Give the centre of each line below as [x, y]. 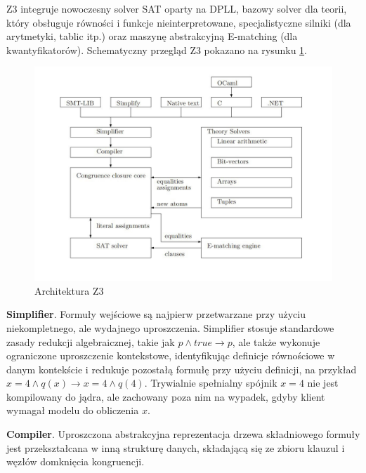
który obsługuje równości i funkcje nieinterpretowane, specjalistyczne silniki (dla [179, 22]
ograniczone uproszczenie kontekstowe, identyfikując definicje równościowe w [171, 355]
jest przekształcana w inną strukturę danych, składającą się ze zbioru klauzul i [176, 447]
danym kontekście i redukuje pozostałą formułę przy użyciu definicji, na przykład [182, 369]
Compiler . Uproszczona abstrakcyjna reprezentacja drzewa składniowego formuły [183, 434]
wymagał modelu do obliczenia [73, 410]
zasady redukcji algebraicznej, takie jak [91, 341]
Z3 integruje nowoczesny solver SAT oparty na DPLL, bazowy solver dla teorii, [177, 8]
